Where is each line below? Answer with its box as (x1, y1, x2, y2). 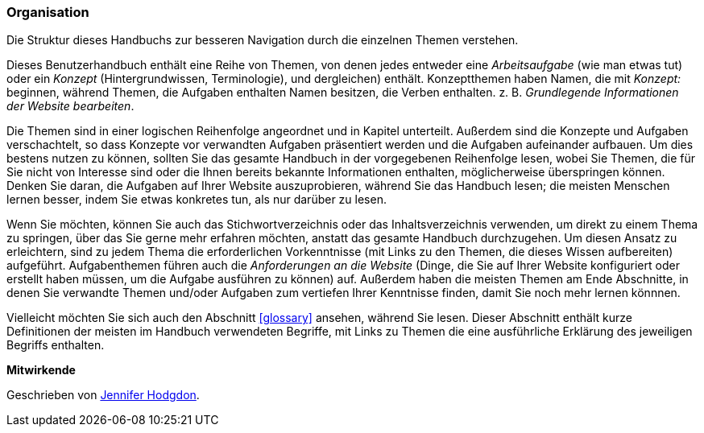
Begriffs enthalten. (6, 338, 105, 353)
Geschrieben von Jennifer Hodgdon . (6, 388, 200, 402)
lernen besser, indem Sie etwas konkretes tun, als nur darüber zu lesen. (6, 192, 387, 207)
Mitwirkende (6, 363, 76, 377)
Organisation (6, 4, 89, 20)
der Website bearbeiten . (6, 99, 135, 113)
